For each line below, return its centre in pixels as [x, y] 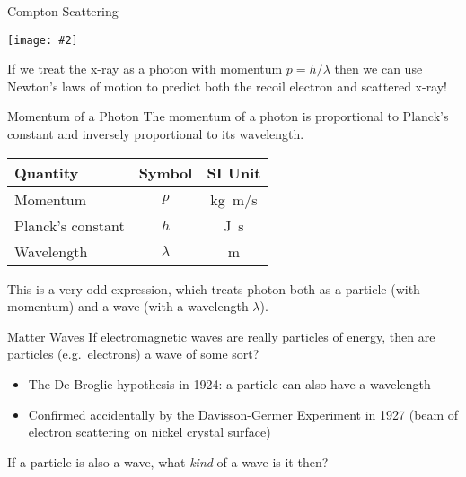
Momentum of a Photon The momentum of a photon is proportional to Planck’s [228, 116]
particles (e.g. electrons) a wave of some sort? [133, 354]
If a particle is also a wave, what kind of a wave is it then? [168, 461]
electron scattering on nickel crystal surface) [149, 432]
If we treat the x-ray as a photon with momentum [145, 69]
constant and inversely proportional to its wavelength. [156, 134]
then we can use [378, 69]
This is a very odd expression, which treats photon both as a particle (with [214, 288]
